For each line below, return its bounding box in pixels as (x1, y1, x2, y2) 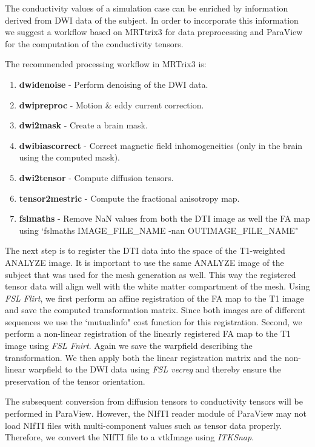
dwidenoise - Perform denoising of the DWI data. (19, 78, 208, 90)
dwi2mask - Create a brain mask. (19, 119, 148, 131)
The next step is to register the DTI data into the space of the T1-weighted (5, 244, 285, 257)
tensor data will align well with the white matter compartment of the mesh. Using (5, 280, 310, 293)
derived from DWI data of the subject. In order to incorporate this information (5, 13, 299, 26)
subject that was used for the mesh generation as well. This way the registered (5, 268, 296, 280)
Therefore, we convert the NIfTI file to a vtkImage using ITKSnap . (5, 431, 254, 443)
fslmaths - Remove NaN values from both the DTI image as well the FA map (19, 212, 310, 225)
